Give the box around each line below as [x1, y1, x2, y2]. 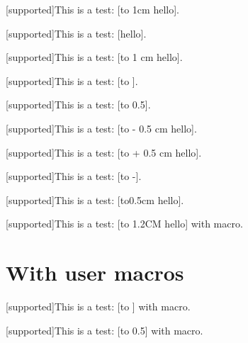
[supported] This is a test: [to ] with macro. [6, 299, 191, 314]
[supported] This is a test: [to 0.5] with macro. [6, 322, 203, 337]
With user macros [6, 258, 184, 287]
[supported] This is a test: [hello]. [6, 26, 147, 40]
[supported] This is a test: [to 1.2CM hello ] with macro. [6, 216, 243, 231]
